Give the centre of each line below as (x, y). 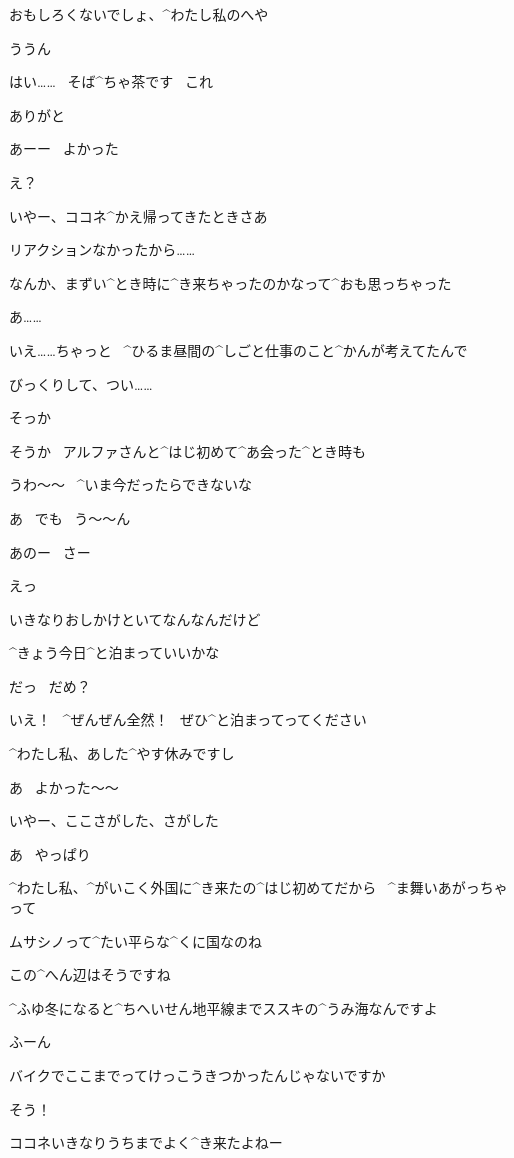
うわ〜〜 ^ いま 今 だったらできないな (131, 484)
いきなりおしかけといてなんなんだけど (135, 618)
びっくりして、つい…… (81, 383)
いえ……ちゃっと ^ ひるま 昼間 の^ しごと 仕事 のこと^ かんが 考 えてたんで (238, 349)
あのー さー (50, 551)
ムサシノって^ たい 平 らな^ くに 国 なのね (135, 940)
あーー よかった (64, 148)
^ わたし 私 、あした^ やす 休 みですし (122, 753)
